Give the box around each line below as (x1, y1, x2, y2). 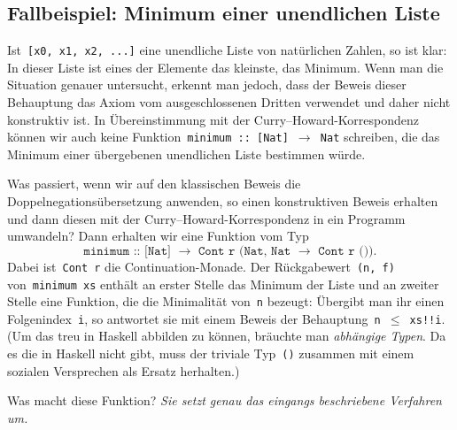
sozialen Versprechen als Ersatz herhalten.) (7, 361, 240, 380)
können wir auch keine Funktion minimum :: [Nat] (7, 127, 289, 146)
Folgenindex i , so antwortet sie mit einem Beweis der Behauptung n (7, 309, 381, 327)
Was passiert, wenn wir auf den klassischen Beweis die (7, 174, 301, 193)
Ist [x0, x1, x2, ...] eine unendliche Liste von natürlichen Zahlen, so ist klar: (7, 41, 447, 59)
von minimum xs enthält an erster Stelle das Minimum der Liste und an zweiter (7, 274, 439, 293)
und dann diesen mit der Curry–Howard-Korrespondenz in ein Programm (7, 209, 406, 227)
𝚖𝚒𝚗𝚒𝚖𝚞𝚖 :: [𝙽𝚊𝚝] (83, 244, 171, 257)
